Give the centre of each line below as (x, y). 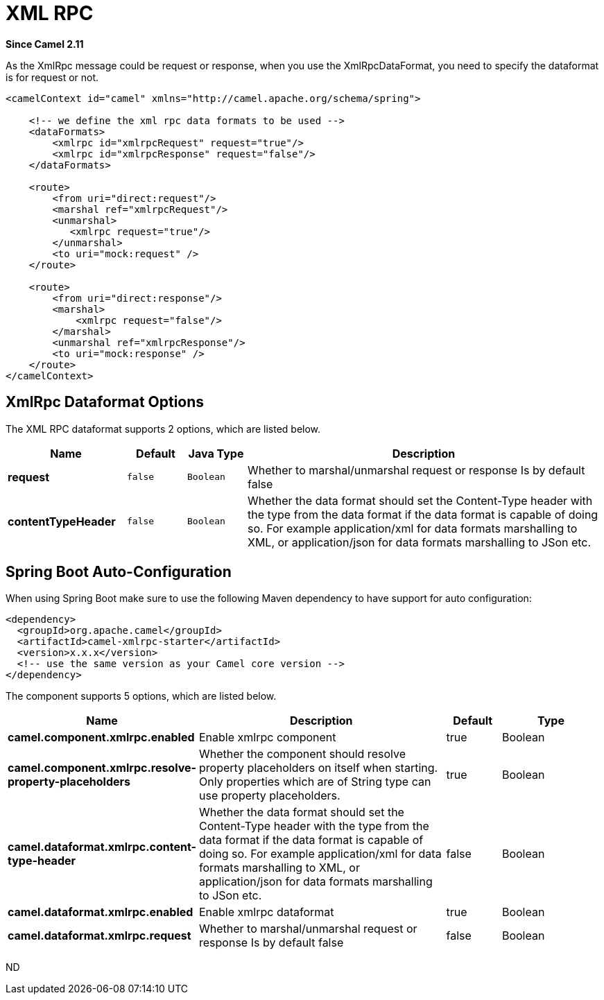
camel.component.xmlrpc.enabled (101, 738)
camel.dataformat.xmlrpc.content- (102, 847)
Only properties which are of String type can (315, 782)
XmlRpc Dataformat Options (105, 402)
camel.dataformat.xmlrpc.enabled (101, 912)
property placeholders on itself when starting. (319, 768)
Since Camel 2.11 (45, 44)
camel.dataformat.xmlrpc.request (100, 936)
